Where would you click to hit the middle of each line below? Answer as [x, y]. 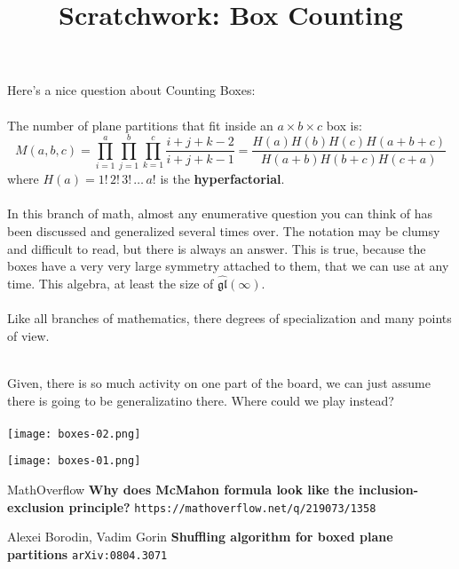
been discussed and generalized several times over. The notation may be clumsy [224, 231]
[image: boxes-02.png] [74, 434]
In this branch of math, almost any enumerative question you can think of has [220, 213]
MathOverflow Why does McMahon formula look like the [181, 490]
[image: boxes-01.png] [74, 461]
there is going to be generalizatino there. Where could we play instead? [201, 400]
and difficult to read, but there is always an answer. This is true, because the [217, 248]
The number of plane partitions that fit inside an [140, 125]
